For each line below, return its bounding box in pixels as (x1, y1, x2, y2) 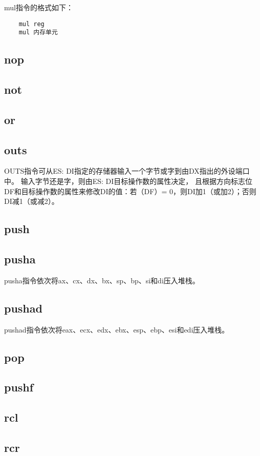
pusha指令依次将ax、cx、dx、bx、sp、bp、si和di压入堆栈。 (4, 275, 200, 285)
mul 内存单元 (18, 29, 58, 36)
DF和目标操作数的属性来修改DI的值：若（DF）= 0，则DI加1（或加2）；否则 (4, 185, 256, 196)
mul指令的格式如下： (4, 2, 73, 12)
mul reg (18, 20, 45, 28)
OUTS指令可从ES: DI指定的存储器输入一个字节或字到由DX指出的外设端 (4, 165, 243, 176)
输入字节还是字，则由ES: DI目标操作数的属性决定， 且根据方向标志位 (20, 176, 252, 186)
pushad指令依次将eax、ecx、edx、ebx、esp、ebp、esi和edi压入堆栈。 (4, 324, 229, 335)
